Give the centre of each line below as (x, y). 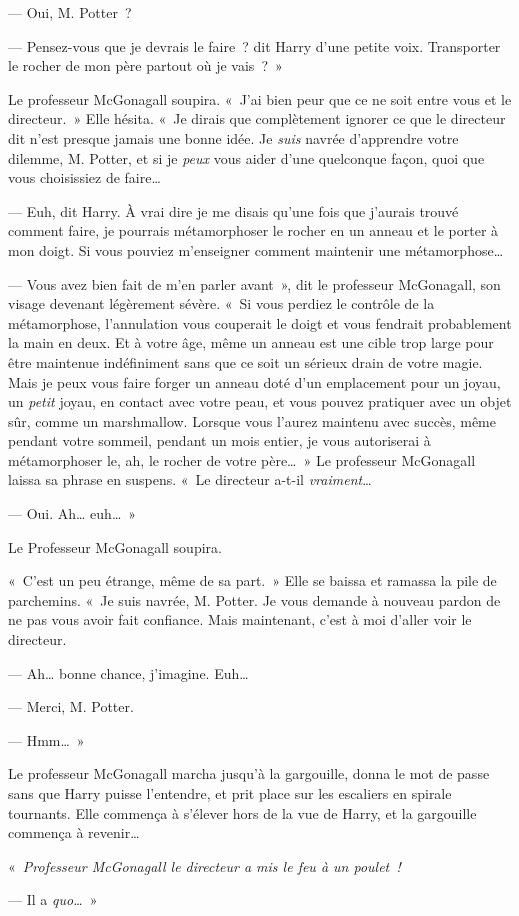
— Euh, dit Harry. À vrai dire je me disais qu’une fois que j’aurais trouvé (233, 210)
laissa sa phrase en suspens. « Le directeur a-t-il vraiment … (190, 479)
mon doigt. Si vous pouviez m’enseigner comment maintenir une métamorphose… (256, 249)
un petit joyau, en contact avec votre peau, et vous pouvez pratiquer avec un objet (260, 401)
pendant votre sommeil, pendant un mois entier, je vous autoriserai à (219, 440)
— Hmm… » (46, 739)
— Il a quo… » (53, 899)
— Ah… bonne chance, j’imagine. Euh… (128, 672)
